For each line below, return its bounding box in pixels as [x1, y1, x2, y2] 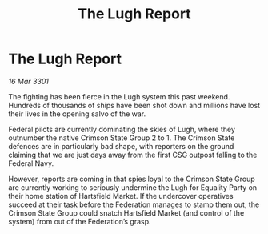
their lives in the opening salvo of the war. [8, 109, 146, 119]
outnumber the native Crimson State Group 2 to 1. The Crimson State [8, 133, 235, 143]
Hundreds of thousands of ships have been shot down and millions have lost [8, 100, 261, 110]
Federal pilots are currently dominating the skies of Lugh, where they [8, 124, 236, 134]
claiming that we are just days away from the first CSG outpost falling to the [8, 150, 258, 159]
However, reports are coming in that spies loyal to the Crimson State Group [8, 174, 255, 184]
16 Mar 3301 [8, 76, 50, 86]
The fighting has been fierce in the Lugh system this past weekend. [8, 91, 230, 101]
